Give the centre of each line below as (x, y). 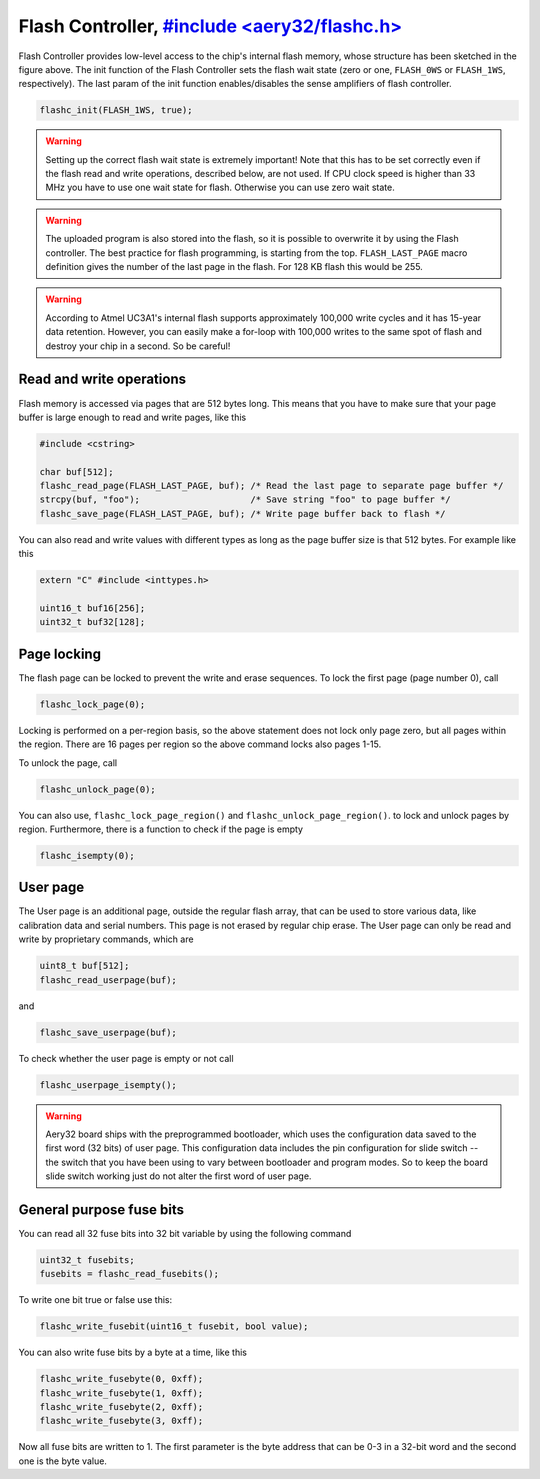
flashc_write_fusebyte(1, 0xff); (121, 1393)
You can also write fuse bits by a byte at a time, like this (132, 1352)
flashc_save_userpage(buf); (108, 1032)
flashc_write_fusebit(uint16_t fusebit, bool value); (174, 1326)
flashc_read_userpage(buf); (108, 979)
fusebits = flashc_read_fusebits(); (129, 1274)
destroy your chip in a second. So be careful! (138, 346)
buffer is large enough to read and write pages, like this (132, 417)
